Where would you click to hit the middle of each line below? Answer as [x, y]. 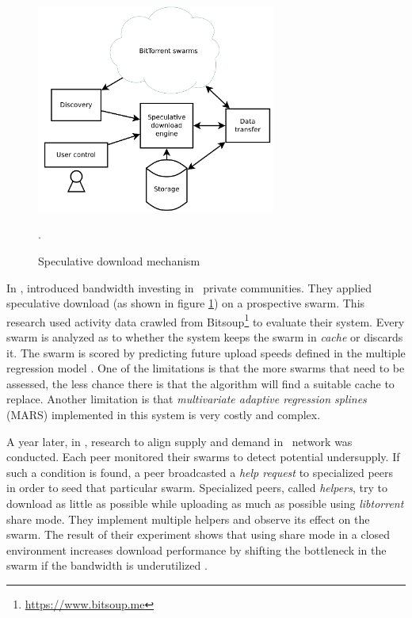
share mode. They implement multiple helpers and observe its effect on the [188, 519]
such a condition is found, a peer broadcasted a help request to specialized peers [200, 472]
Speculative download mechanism [119, 260]
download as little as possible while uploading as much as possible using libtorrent [205, 503]
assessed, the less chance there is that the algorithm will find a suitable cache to [200, 383]
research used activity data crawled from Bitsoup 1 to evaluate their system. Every [206, 320]
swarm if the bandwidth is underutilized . [107, 565]
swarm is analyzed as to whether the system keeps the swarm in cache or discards [205, 337]
